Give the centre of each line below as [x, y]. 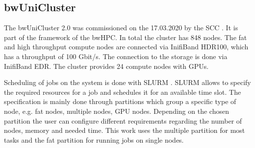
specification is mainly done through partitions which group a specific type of [120, 101]
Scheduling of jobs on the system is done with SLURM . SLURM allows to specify [127, 82]
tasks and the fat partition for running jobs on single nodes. [94, 139]
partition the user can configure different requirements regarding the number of [123, 120]
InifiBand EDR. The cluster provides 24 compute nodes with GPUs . [106, 66]
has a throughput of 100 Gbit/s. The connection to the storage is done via [116, 56]
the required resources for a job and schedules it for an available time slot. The [123, 92]
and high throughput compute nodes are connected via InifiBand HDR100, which [126, 47]
